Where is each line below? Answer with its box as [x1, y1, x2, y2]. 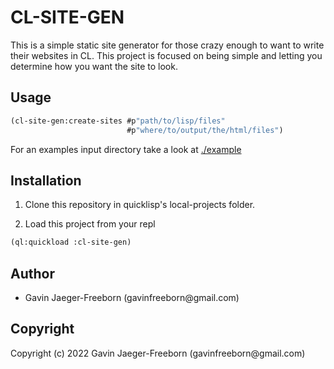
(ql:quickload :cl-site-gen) [10, 237, 132, 248]
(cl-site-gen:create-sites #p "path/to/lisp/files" [10, 116, 226, 126]
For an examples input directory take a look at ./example [10, 143, 242, 155]
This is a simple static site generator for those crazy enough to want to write [10, 39, 325, 51]
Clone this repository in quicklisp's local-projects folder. [24, 199, 256, 211]
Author [10, 265, 55, 282]
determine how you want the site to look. [10, 60, 178, 72]
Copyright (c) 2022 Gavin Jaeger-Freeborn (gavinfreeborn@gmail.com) [10, 347, 306, 359]
